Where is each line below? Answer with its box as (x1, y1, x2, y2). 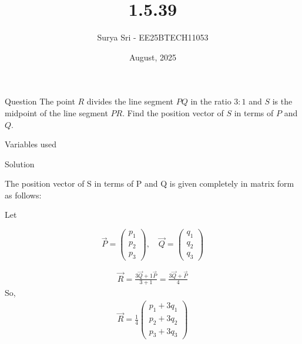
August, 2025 (129, 50, 177, 63)
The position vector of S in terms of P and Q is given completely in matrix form (5, 177, 294, 190)
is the (272, 95, 293, 107)
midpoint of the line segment (5, 106, 108, 119)
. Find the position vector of (122, 106, 224, 119)
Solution (5, 157, 35, 170)
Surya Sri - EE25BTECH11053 (97, 31, 209, 43)
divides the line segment (86, 95, 173, 107)
